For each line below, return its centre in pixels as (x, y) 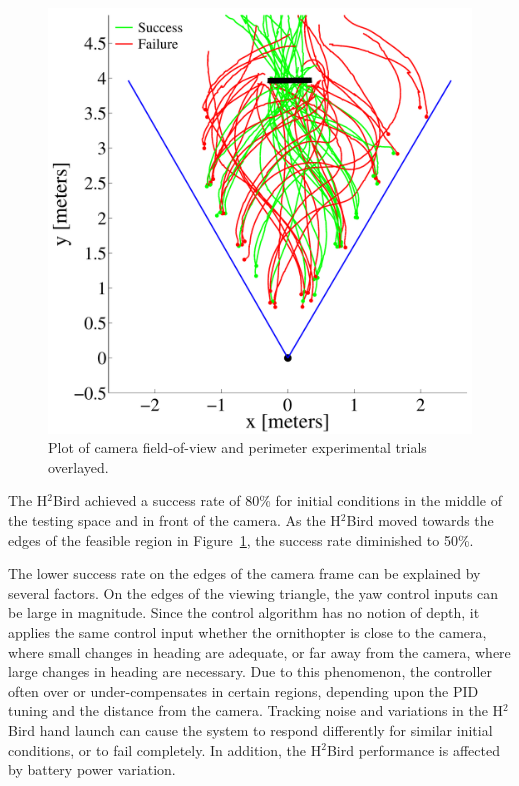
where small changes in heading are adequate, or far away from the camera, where (259, 651)
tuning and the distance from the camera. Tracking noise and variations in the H (256, 710)
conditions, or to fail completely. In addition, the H (165, 749)
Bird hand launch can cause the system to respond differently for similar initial (250, 729)
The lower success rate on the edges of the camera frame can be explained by (244, 573)
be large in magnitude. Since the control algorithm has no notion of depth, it (244, 612)
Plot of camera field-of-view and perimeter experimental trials (237, 447)
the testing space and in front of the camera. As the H (174, 520)
